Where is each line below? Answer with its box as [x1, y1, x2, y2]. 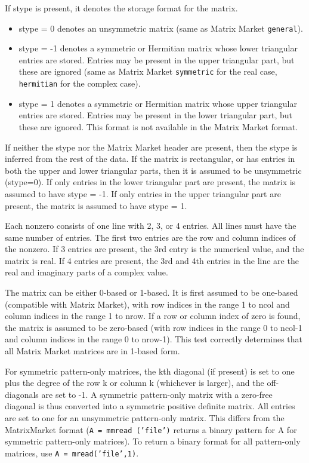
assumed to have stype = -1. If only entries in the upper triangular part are [5, 187, 281, 200]
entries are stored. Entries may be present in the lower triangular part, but [18, 109, 292, 121]
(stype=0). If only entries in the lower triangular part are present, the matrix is [5, 176, 296, 188]
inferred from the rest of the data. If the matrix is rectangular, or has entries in [5, 152, 295, 165]
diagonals [5, 388, 39, 400]
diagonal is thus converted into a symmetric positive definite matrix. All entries [5, 400, 295, 412]
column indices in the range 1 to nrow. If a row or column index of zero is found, [5, 309, 301, 322]
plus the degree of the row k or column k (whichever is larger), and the [5, 376, 264, 389]
